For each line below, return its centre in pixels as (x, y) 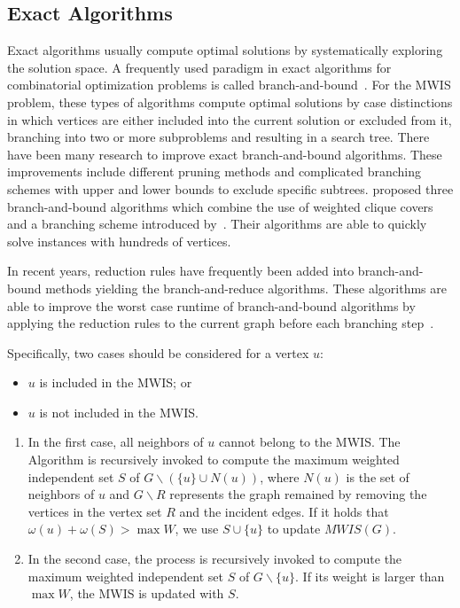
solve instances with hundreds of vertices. (119, 241)
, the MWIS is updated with (147, 593)
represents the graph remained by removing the (298, 494)
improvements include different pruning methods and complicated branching (214, 171)
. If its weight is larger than (370, 576)
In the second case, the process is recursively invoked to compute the (215, 559)
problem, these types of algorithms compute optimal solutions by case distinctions (230, 101)
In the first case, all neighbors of (116, 442)
